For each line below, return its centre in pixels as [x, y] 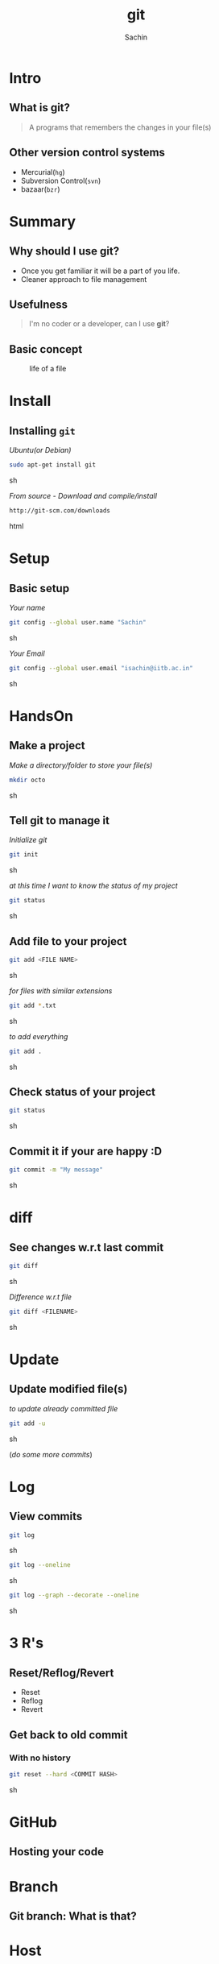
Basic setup [39, 588]
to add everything [39, 1036]
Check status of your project [83, 1092]
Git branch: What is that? [73, 1916]
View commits [46, 1517]
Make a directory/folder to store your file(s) [81, 765]
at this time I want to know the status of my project [93, 886]
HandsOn [41, 716]
